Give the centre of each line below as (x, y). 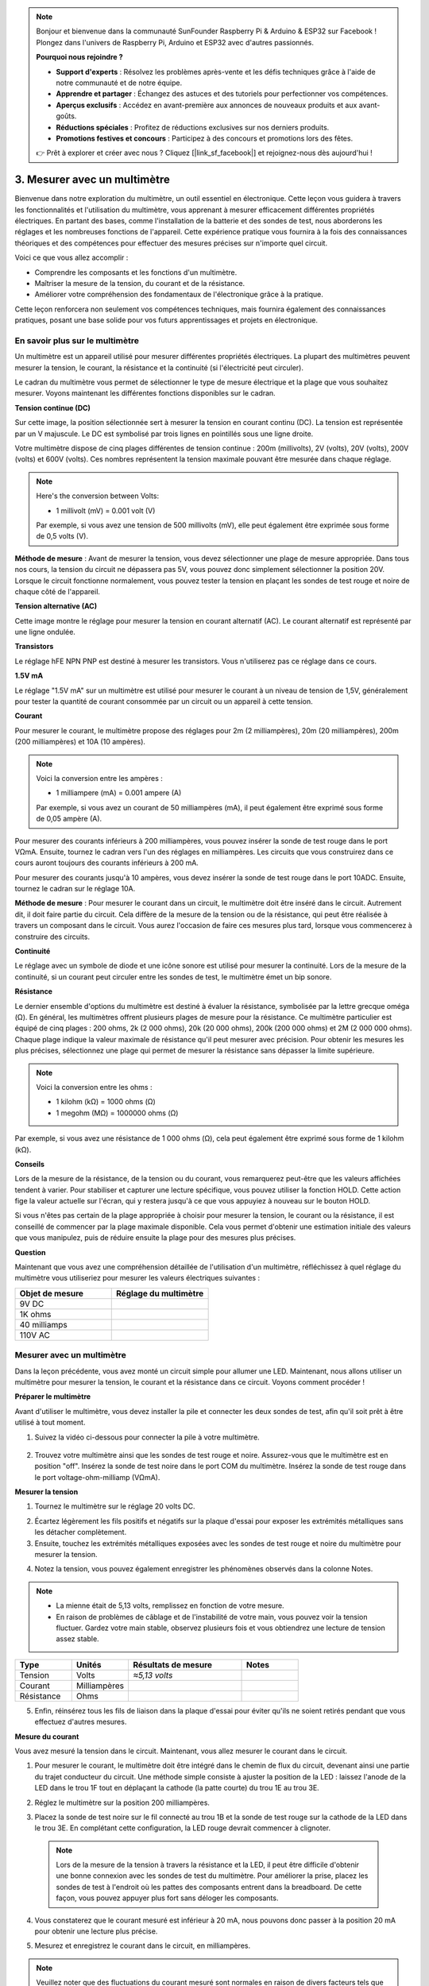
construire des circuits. (52, 937)
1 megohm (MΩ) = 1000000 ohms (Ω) (117, 1113)
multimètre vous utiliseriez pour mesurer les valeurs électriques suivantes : (137, 1278)
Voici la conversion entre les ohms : (94, 1087)
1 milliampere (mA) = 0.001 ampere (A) (119, 793)
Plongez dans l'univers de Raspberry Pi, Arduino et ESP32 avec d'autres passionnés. (175, 42)
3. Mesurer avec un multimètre (92, 180)
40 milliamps (43, 1324)
